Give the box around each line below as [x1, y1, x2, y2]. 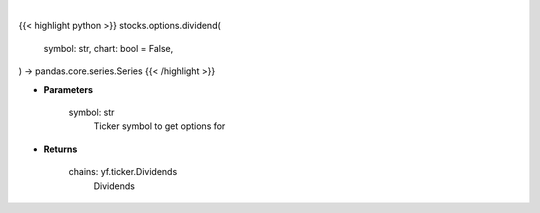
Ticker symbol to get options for [93, 120, 226, 132]
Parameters [43, 83, 94, 95]
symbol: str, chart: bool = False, [43, 42, 174, 54]
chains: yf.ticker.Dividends [68, 166, 178, 178]
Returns [43, 143, 78, 155]
